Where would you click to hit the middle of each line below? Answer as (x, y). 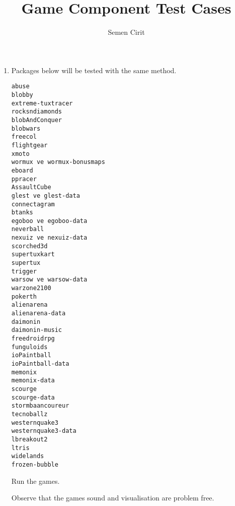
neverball (28, 229)
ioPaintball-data (40, 363)
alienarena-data (38, 314)
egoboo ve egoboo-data (49, 221)
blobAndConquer (37, 120)
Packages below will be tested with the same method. (94, 70)
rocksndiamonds (37, 112)
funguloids (29, 347)
